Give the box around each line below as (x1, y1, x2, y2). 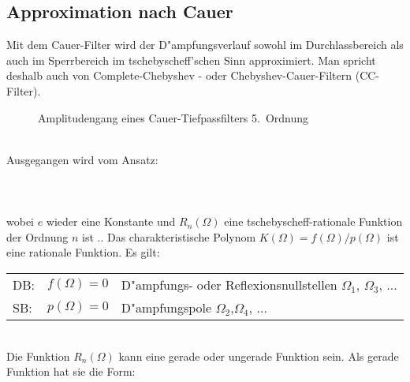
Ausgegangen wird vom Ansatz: (6, 151, 158, 167)
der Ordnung (6, 228, 69, 245)
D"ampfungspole (121, 298, 212, 316)
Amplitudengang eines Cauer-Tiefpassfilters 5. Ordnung (38, 109, 309, 125)
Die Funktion (6, 347, 70, 364)
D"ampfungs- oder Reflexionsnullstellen (121, 275, 337, 294)
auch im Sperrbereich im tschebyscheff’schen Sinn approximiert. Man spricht (6, 51, 376, 68)
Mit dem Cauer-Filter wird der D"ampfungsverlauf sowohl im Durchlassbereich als (6, 36, 404, 53)
